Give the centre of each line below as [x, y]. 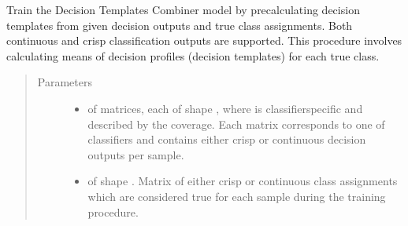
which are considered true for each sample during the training [237, 196]
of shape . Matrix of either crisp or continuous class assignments [243, 181]
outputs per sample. [136, 154]
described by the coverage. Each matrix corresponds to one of [236, 124]
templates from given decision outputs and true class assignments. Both [180, 25]
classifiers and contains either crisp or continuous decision [227, 139]
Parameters [65, 82]
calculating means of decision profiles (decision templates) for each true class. [193, 55]
